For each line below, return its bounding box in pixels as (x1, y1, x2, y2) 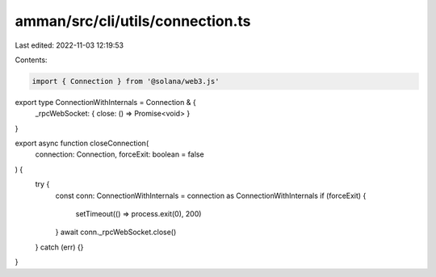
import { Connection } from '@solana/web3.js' (31, 77, 220, 86)
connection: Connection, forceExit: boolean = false (35, 149, 205, 159)
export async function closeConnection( (15, 138, 149, 149)
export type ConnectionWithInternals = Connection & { (15, 97, 197, 107)
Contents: (15, 55, 48, 65)
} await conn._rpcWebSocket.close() (55, 227, 177, 237)
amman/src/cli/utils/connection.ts (15, 12, 251, 30)
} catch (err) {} (35, 242, 84, 252)
